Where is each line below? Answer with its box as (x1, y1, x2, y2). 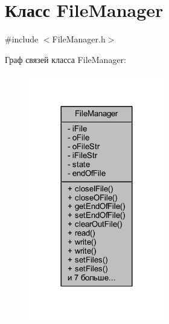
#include (5, 33, 39, 45)
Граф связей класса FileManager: (5, 53, 126, 65)
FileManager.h (52, 33, 106, 45)
